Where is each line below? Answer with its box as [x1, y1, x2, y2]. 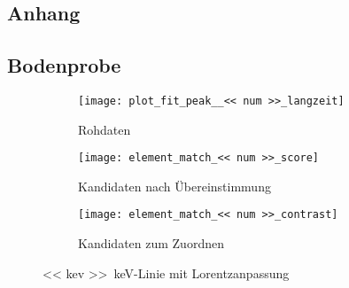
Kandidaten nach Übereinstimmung [78, 176, 271, 195]
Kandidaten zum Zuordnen [78, 234, 224, 253]
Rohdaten [78, 120, 131, 138]
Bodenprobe [7, 51, 121, 79]
